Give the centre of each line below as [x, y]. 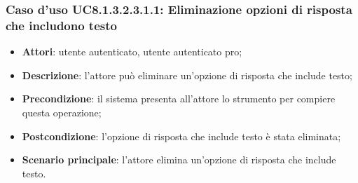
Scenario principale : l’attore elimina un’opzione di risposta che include [179, 160]
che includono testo [61, 25]
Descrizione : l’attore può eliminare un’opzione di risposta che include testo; [187, 75]
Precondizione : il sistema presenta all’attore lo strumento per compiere [179, 99]
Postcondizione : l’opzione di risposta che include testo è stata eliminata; [181, 136]
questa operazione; [62, 112]
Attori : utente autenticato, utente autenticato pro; [132, 52]
